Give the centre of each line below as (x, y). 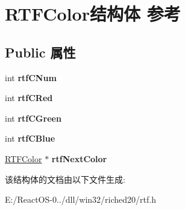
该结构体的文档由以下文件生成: (65, 179)
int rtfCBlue (30, 138)
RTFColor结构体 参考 (93, 14)
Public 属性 (40, 52)
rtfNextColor (79, 158)
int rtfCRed (29, 98)
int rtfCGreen (33, 118)
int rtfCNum (31, 77)
